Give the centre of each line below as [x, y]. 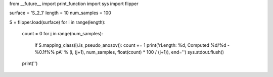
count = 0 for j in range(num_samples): [62, 34]
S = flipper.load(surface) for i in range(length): [57, 22]
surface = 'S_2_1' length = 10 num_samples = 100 [60, 13]
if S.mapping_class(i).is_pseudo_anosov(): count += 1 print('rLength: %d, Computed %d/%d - [132, 45]
